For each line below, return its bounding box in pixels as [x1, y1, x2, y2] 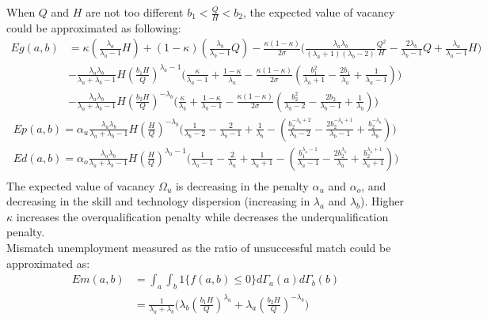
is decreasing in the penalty [175, 177, 309, 194]
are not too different [86, 4, 184, 20]
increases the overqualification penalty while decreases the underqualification [16, 208, 389, 224]
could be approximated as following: [6, 19, 181, 36]
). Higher [360, 193, 404, 209]
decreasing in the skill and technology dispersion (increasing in [6, 193, 310, 209]
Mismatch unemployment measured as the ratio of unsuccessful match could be [6, 239, 391, 255]
